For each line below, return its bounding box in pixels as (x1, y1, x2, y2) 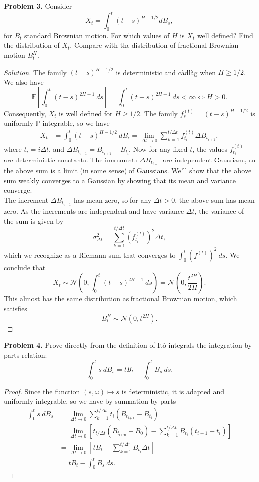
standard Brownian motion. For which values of (24, 30, 170, 40)
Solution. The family (4, 67, 67, 77)
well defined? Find (197, 30, 253, 40)
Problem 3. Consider (4, 1, 72, 11)
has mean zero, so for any (74, 194, 152, 205)
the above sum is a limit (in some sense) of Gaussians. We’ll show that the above (4, 165, 252, 176)
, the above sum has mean (175, 194, 255, 205)
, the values (192, 143, 228, 154)
